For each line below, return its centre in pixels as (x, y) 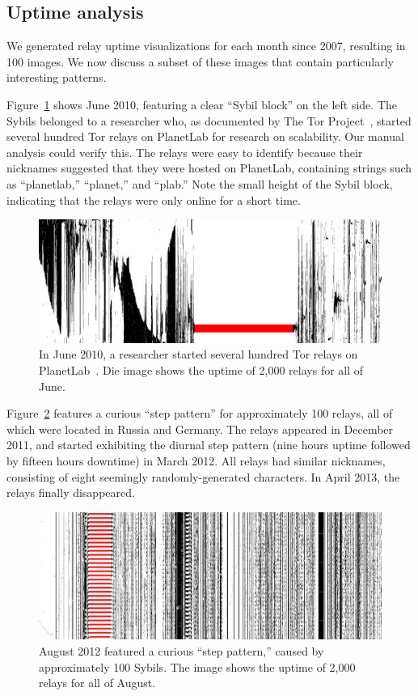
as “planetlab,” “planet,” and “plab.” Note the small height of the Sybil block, (200, 183)
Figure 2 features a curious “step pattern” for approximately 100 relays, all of (200, 413)
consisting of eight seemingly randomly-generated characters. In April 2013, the (203, 476)
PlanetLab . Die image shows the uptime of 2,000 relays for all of (201, 369)
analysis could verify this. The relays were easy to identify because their (185, 152)
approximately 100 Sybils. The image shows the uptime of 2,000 (197, 666)
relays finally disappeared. (71, 492)
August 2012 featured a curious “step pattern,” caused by (182, 651)
